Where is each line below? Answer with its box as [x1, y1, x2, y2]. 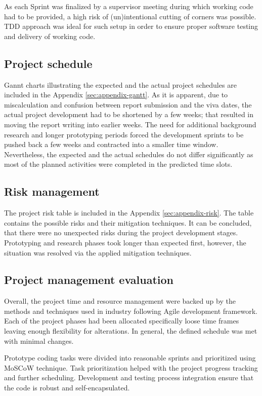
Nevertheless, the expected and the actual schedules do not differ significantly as [4, 149, 253, 159]
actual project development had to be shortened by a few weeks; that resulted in [4, 109, 254, 120]
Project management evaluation [4, 272, 173, 287]
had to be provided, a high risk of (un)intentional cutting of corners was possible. [4, 11, 256, 21]
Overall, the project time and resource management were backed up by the [4, 296, 236, 306]
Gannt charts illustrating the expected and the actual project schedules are [4, 79, 237, 90]
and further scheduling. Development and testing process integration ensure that [4, 372, 254, 383]
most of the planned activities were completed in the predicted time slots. [4, 159, 233, 169]
